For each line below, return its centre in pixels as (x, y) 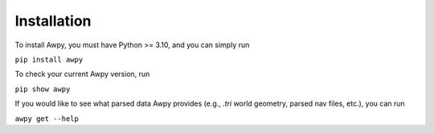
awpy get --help (47, 119)
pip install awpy (49, 59)
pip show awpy (43, 89)
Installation (53, 21)
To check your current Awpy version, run (82, 74)
